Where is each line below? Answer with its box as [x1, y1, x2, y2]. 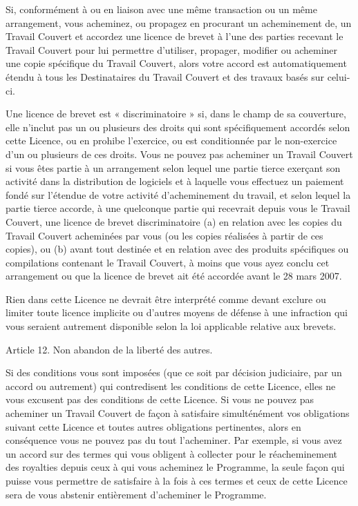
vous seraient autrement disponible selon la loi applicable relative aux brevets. [6, 319, 337, 333]
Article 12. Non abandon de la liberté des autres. [6, 342, 213, 356]
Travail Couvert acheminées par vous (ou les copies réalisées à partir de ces [6, 228, 323, 242]
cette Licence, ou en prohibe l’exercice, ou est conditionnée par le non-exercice [6, 133, 337, 148]
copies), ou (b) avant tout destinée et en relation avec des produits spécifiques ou [6, 242, 349, 256]
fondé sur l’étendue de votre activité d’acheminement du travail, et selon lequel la [6, 187, 351, 202]
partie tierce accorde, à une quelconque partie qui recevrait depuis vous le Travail [6, 201, 350, 215]
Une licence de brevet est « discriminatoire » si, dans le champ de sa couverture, [6, 106, 346, 121]
